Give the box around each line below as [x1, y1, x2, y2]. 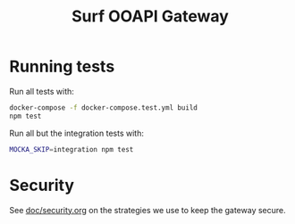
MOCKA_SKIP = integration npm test [9, 145, 134, 153]
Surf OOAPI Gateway [71, 6, 230, 27]
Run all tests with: [9, 86, 74, 96]
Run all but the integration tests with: [9, 128, 145, 138]
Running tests [9, 56, 115, 77]
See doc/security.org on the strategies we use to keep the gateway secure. [9, 204, 286, 215]
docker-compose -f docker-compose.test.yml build [9, 103, 198, 112]
